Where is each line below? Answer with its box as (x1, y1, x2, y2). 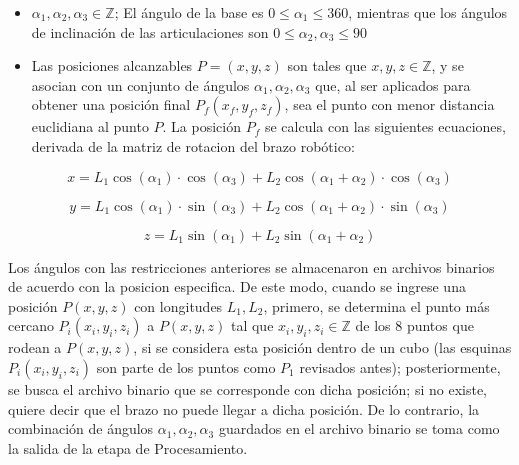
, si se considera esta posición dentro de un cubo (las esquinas (133, 337, 512, 358)
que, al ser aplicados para (315, 74, 471, 95)
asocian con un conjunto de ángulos (31, 74, 250, 95)
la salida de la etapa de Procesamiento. (8, 437, 248, 458)
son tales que (287, 55, 367, 76)
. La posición (162, 116, 241, 137)
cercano (8, 315, 54, 336)
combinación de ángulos (8, 418, 154, 439)
